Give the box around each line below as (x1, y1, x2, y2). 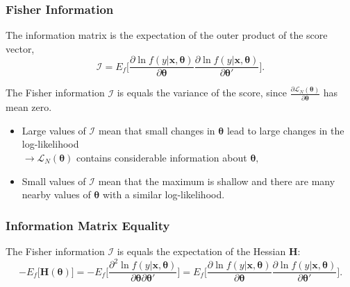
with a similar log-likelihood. (102, 187, 225, 202)
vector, (6, 41, 35, 55)
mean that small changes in (98, 123, 215, 137)
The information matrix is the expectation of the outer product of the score (6, 28, 328, 42)
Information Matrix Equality (6, 216, 170, 234)
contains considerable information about (76, 150, 247, 164)
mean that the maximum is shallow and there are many (98, 173, 335, 188)
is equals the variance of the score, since (117, 85, 287, 100)
